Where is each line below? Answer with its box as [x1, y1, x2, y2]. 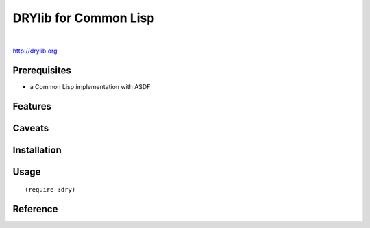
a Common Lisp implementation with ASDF [29, 82, 151, 90]
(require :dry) [25, 186, 76, 194]
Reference [12, 203, 58, 215]
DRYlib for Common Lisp [12, 10, 155, 25]
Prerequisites [12, 64, 71, 76]
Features [12, 100, 51, 112]
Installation [12, 144, 62, 155]
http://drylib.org [12, 47, 58, 55]
